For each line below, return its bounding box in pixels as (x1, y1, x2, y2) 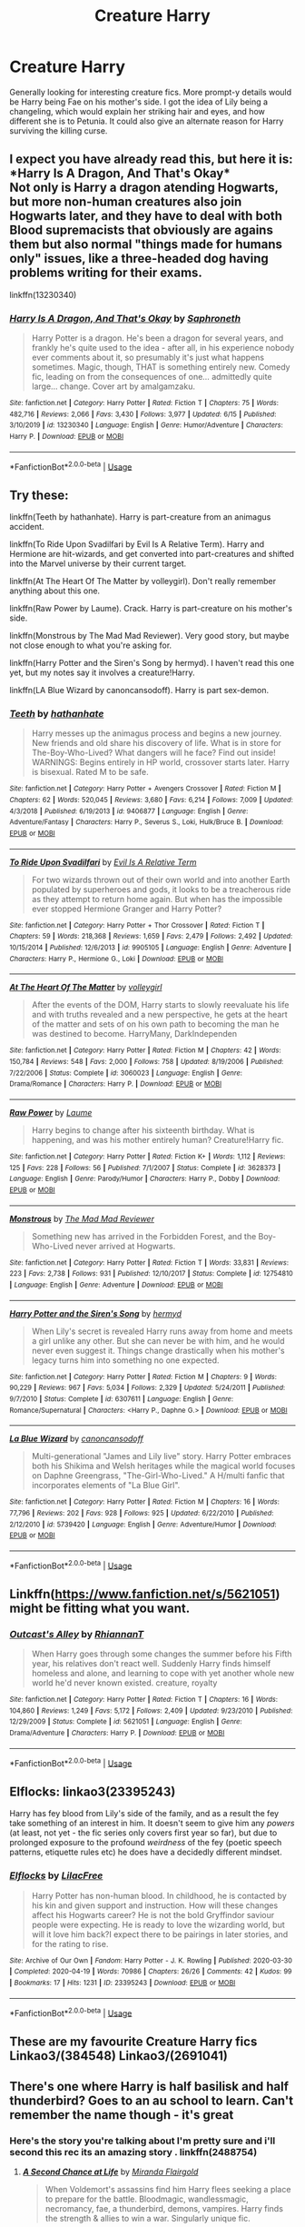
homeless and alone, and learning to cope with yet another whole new (31, 1668, 295, 1679)
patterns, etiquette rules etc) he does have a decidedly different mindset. (9, 1846, 283, 1858)
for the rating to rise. (31, 1938, 109, 1949)
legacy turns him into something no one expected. (31, 1355, 220, 1366)
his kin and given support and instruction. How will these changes (31, 1900, 279, 1911)
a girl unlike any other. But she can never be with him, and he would (31, 1335, 285, 1346)
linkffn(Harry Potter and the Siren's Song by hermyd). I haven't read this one (9, 658, 295, 669)
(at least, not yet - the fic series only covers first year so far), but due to (9, 1827, 278, 1838)
